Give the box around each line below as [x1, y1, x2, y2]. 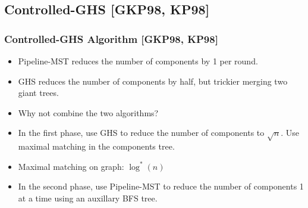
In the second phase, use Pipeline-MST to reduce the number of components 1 [18, 180, 304, 193]
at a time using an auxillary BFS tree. [18, 191, 158, 204]
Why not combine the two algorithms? [18, 106, 159, 119]
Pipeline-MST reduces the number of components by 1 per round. [18, 55, 258, 67]
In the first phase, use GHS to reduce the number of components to [18, 126, 265, 139]
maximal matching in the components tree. [18, 140, 175, 153]
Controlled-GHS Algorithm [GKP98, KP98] [4, 31, 218, 46]
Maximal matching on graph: [18, 160, 124, 172]
